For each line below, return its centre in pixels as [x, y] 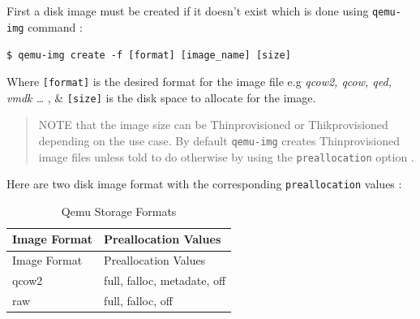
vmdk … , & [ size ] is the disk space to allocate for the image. [161, 97]
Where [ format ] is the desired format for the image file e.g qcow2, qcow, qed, [199, 81]
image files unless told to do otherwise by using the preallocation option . [226, 156]
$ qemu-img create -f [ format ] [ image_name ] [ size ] [149, 56]
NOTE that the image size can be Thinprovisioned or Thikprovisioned [213, 125]
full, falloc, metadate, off [165, 280]
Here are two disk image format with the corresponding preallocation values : [204, 184]
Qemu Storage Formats [119, 211]
